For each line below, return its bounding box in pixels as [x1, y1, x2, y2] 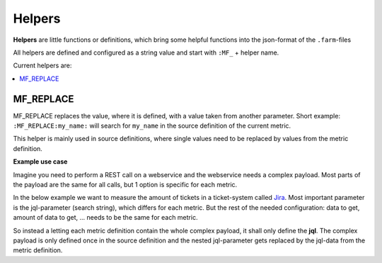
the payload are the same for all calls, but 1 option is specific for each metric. [13, 180, 238, 189]
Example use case [13, 157, 68, 166]
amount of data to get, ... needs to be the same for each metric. [13, 213, 198, 222]
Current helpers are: [13, 61, 72, 70]
